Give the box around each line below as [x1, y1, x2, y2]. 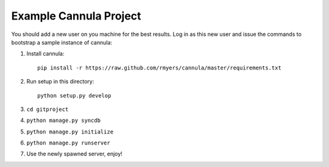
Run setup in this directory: [26, 78, 94, 85]
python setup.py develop [37, 92, 111, 99]
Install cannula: [26, 50, 65, 57]
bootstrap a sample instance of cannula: [11, 38, 113, 46]
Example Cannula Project [11, 9, 141, 23]
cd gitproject [26, 105, 69, 113]
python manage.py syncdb [26, 117, 101, 124]
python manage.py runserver [26, 140, 111, 146]
